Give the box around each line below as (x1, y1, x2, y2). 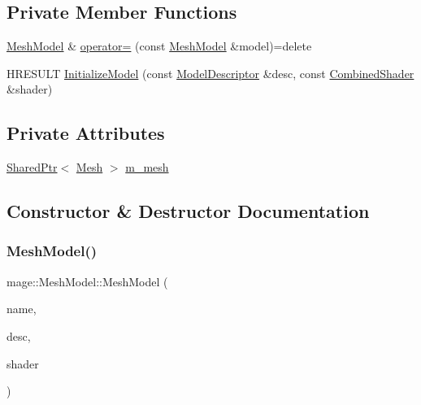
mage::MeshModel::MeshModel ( (7, 272, 168, 290)
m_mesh (125, 159, 169, 176)
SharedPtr (7, 159, 58, 176)
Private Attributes (7, 120, 165, 146)
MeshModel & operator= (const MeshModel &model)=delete (7, 37, 312, 54)
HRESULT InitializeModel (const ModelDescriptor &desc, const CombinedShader (7, 64, 414, 81)
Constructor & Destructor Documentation (7, 198, 370, 224)
